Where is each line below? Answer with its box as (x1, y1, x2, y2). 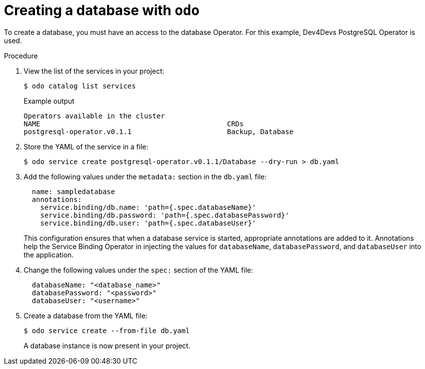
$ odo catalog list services (24, 82, 136, 90)
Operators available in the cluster (24, 112, 165, 120)
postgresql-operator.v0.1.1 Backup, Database (24, 127, 294, 136)
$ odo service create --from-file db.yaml (24, 326, 190, 335)
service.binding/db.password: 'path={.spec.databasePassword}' (40, 211, 290, 219)
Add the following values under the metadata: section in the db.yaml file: (24, 172, 267, 181)
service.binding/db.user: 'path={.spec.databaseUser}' (40, 219, 257, 227)
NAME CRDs (24, 119, 244, 128)
